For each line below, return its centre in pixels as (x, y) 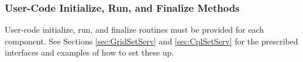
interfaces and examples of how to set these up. (89, 52)
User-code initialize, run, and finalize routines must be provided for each (135, 30)
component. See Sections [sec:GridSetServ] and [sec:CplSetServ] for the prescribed (151, 41)
